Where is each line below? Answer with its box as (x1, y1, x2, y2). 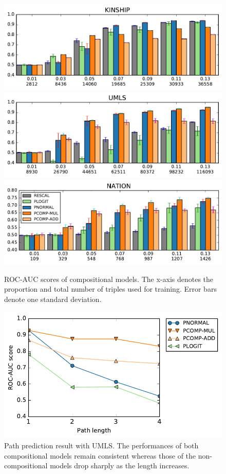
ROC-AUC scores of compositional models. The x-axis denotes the (4, 273, 214, 284)
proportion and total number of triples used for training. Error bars (4, 283, 217, 294)
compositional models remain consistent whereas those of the (4, 450, 196, 461)
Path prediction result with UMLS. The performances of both (4, 440, 199, 450)
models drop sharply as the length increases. (50, 460, 190, 471)
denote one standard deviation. (4, 293, 102, 304)
